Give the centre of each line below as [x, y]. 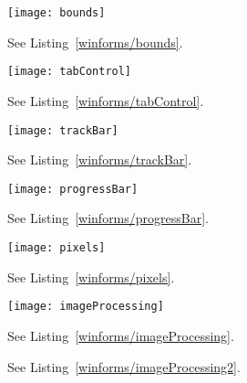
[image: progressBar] [73, 189]
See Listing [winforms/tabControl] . [106, 100]
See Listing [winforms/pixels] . [91, 277]
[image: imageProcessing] [86, 307]
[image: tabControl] [70, 72]
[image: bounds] [57, 13]
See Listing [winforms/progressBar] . [108, 218]
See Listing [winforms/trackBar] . [100, 160]
